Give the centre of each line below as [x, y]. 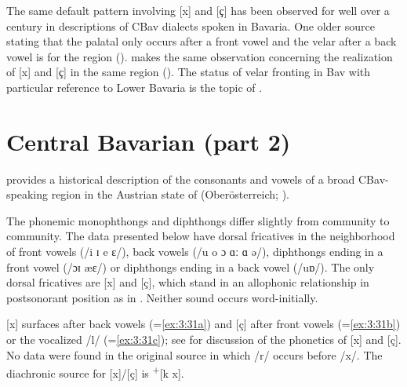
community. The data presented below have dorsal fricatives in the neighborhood [201, 236]
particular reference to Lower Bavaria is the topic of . [134, 87]
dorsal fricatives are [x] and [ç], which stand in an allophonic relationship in [188, 282]
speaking [27, 194]
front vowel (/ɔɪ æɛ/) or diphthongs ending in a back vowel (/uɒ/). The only [191, 267]
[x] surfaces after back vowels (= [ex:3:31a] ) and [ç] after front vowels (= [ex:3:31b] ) [203, 324]
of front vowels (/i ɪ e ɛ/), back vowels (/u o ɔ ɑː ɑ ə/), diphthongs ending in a [195, 252]
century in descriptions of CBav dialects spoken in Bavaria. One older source [191, 26]
